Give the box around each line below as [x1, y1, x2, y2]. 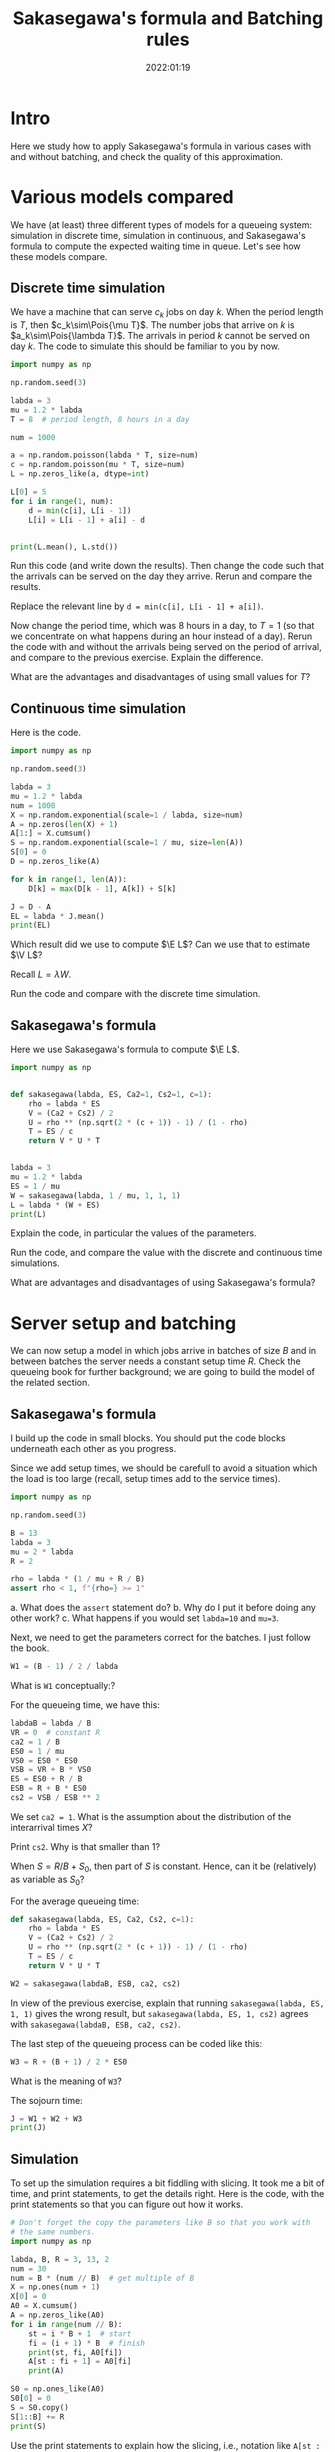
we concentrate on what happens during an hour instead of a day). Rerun [10, 630, 313, 642]
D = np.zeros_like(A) [10, 857, 101, 867]
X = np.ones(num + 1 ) [10, 2282, 101, 2292]
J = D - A [10, 902, 52, 912]
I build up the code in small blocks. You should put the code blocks [10, 1432, 286, 1444]
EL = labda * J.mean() [10, 911, 105, 921]
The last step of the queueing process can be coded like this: [10, 2037, 263, 2049]
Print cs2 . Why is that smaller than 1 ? [10, 1840, 161, 1852]
